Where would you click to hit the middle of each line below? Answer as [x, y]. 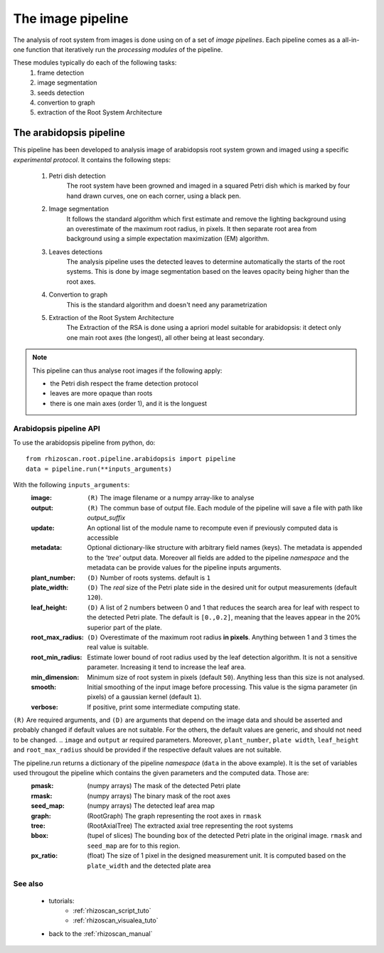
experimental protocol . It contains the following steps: [92, 159]
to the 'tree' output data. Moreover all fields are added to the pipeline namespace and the [218, 558]
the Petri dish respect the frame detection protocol [124, 383]
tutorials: [62, 900]
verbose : [44, 707]
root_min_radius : [57, 657]
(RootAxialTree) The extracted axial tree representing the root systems [190, 826]
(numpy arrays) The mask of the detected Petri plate [164, 786]
